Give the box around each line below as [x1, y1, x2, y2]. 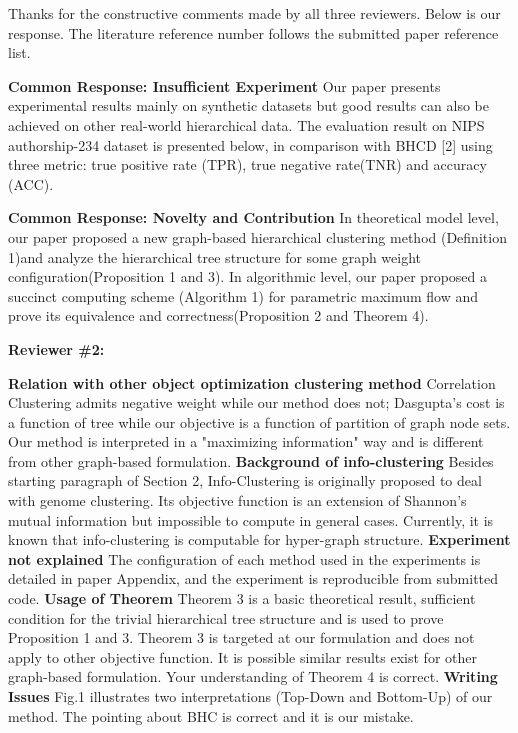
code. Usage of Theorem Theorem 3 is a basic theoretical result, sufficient [8, 588, 476, 609]
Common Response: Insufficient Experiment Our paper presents [8, 75, 441, 96]
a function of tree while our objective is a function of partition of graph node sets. [8, 411, 511, 432]
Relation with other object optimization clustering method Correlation [8, 372, 496, 393]
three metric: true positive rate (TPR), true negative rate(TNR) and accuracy [8, 154, 487, 175]
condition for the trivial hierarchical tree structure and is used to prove [8, 607, 444, 628]
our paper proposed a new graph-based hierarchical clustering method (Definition [8, 226, 507, 247]
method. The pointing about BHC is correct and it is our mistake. [8, 705, 414, 726]
